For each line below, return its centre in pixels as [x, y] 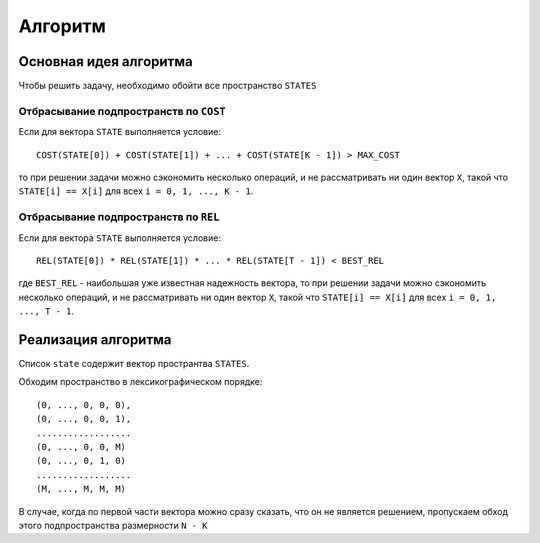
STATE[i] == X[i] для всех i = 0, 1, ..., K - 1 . [136, 191]
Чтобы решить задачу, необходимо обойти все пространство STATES [167, 86]
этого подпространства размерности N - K [113, 525]
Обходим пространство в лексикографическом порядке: [140, 382]
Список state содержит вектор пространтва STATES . [134, 363]
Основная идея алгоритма [106, 61]
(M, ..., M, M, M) [81, 489]
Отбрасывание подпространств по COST [122, 111]
